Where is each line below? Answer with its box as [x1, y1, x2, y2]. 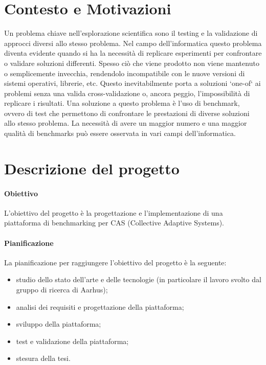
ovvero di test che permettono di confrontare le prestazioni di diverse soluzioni [4, 107, 250, 118]
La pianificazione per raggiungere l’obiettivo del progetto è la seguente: [4, 257, 227, 267]
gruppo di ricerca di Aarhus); [16, 284, 108, 294]
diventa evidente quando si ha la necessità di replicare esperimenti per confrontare [4, 48, 262, 58]
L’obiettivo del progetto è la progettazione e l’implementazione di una [4, 207, 223, 218]
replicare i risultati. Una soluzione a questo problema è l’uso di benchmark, [4, 98, 240, 108]
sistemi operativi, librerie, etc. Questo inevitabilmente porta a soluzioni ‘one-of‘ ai [4, 78, 261, 88]
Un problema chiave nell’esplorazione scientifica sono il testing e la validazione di [4, 28, 258, 38]
